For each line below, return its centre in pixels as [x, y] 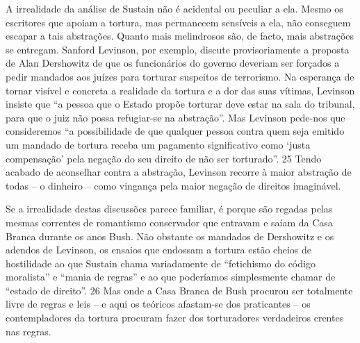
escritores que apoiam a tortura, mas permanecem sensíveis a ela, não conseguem [178, 22]
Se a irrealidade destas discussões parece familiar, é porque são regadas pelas [169, 209]
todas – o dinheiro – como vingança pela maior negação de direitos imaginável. [173, 185]
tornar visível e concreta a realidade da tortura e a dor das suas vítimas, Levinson [180, 90]
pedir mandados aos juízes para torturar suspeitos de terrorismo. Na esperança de [180, 76]
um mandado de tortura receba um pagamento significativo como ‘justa [158, 144]
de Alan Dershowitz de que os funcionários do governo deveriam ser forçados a [173, 63]
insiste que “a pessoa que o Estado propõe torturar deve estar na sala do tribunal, [180, 104]
